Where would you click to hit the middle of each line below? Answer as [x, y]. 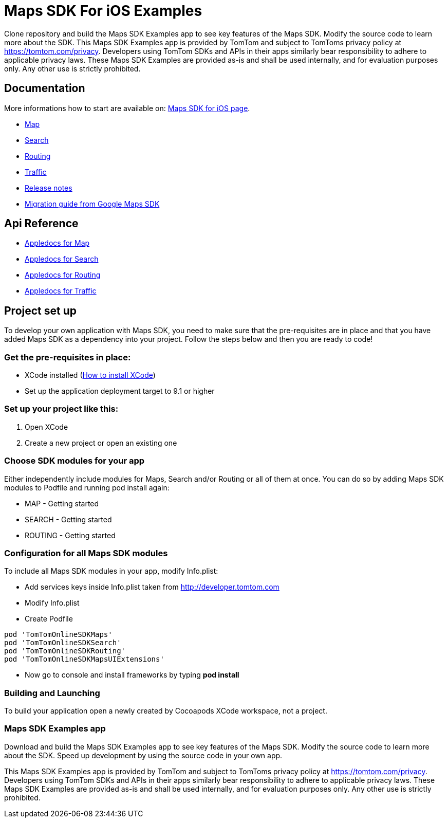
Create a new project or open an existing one [101, 443]
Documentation [45, 88]
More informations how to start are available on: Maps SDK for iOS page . [127, 108]
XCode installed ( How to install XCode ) [90, 375]
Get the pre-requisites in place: [68, 357]
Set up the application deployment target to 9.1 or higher [120, 391]
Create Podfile [49, 619]
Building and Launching [52, 693]
